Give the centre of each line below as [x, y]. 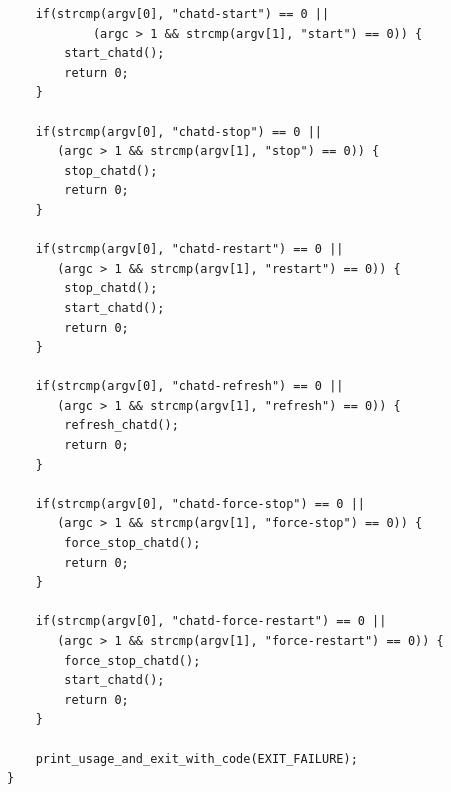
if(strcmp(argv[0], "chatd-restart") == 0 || [189, 249]
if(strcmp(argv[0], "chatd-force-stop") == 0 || [200, 503]
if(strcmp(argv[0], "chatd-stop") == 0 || [178, 131]
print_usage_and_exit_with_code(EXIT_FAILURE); [196, 758]
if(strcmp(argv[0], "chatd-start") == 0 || [182, 14]
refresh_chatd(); [121, 425]
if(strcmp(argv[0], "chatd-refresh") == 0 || [189, 386]
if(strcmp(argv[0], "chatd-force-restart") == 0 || [211, 621]
